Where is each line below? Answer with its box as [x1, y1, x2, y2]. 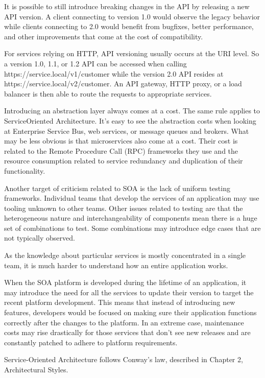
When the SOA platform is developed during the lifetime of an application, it [4, 277, 247, 288]
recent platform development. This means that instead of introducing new [4, 297, 235, 308]
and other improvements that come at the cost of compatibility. [4, 31, 203, 41]
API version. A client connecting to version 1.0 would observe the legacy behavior [4, 11, 260, 21]
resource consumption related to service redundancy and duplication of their [4, 155, 243, 166]
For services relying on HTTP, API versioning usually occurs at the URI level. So [4, 48, 259, 59]
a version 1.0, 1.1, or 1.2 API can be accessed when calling [4, 58, 187, 68]
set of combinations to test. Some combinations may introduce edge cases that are [4, 222, 261, 233]
